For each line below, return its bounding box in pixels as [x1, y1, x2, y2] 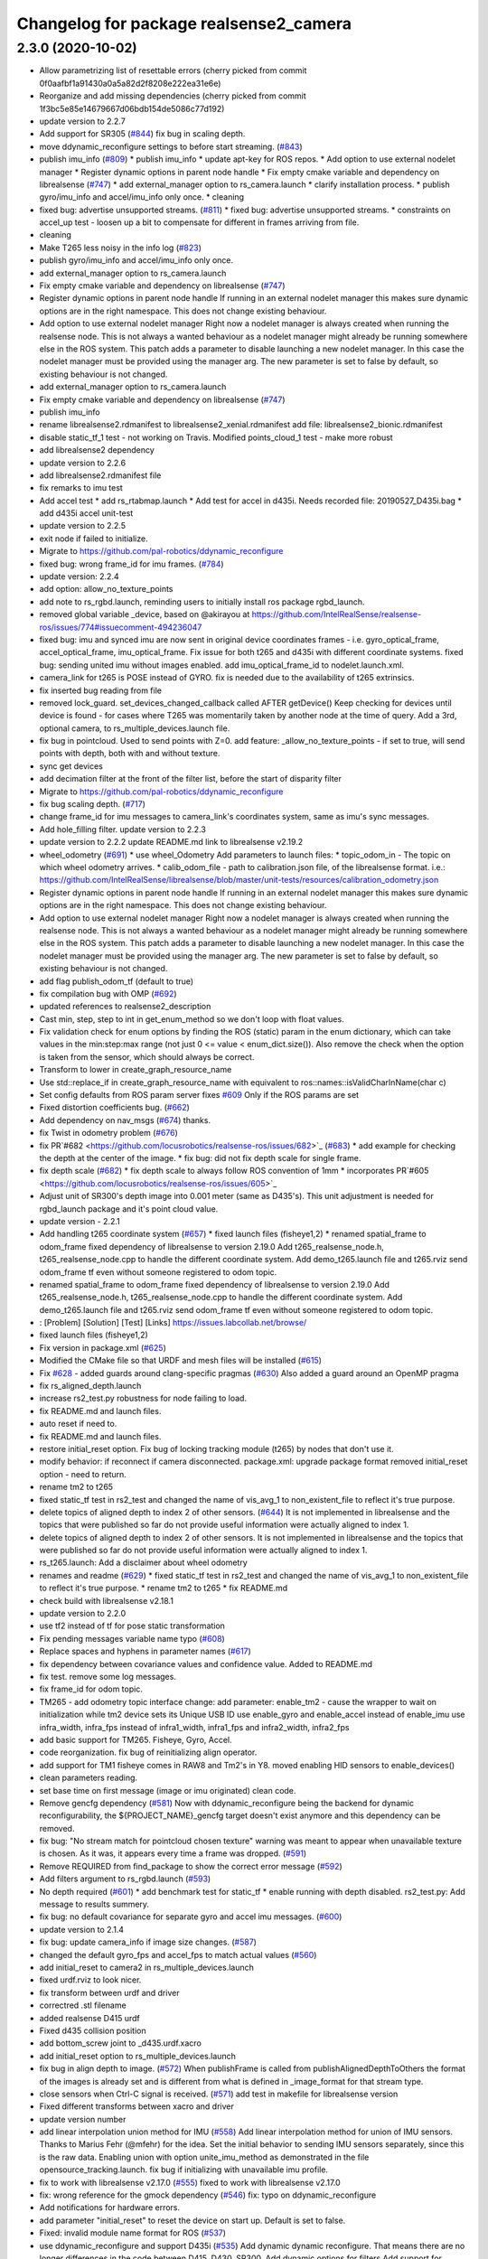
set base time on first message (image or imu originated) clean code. [39, 1785, 296, 1795]
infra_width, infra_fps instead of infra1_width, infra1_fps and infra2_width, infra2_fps [39, 1721, 350, 1732]
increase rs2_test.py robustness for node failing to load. [39, 1392, 248, 1404]
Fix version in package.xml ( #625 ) [39, 1342, 166, 1353]
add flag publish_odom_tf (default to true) [39, 976, 194, 987]
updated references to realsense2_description [39, 1001, 211, 1012]
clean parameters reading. [39, 1772, 138, 1784]
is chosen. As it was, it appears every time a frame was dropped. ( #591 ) [39, 1848, 307, 1859]
